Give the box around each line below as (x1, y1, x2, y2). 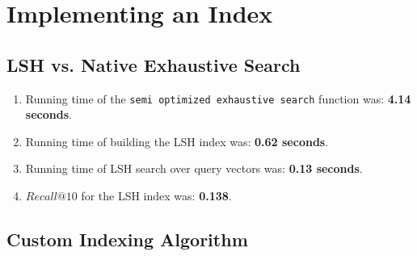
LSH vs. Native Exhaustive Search (6, 52, 301, 77)
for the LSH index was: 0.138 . (81, 187, 232, 204)
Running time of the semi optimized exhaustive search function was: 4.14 (25, 90, 411, 107)
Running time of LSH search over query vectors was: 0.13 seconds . (25, 160, 363, 177)
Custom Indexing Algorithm (6, 227, 248, 251)
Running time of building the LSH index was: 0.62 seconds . (25, 132, 329, 149)
